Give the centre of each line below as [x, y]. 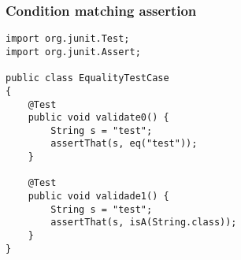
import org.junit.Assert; [73, 52]
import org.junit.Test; [68, 39]
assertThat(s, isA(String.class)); [144, 223]
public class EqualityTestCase [87, 78]
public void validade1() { [98, 197]
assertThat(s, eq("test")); [124, 144]
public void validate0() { [98, 118]
